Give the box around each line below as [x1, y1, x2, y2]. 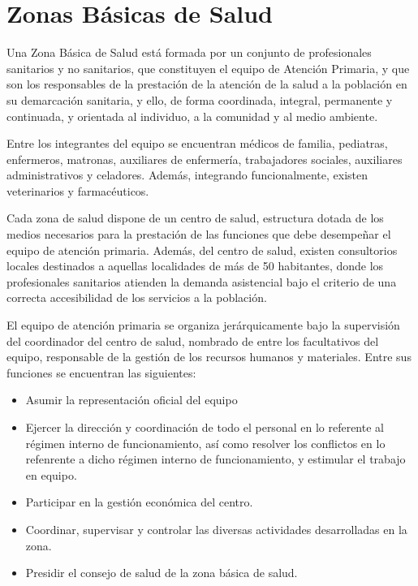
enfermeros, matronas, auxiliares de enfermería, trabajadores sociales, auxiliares [6, 150, 403, 167]
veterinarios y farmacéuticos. [6, 182, 149, 199]
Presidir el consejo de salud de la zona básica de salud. [25, 564, 298, 581]
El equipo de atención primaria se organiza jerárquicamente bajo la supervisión [6, 317, 400, 334]
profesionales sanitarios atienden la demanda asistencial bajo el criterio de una [6, 273, 397, 290]
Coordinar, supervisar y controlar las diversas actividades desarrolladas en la [25, 520, 407, 537]
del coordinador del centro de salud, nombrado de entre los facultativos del [6, 332, 379, 349]
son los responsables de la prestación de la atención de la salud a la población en [6, 75, 407, 93]
